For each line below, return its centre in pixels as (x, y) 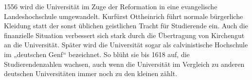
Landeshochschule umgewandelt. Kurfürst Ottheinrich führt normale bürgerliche (124, 16)
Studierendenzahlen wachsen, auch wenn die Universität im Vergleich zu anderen (124, 64)
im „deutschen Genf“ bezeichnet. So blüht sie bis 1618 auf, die (97, 54)
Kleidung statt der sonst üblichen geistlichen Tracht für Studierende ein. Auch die (126, 26)
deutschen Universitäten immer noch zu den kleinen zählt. (91, 73)
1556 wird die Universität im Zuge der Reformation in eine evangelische (111, 6)
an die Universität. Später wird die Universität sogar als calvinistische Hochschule (126, 45)
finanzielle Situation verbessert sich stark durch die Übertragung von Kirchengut (124, 35)
